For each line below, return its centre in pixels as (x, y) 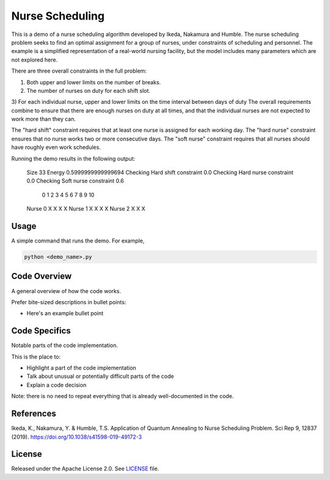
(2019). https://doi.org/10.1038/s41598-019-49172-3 (77, 437)
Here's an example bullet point (65, 313)
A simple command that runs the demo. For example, (78, 241)
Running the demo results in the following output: (73, 158)
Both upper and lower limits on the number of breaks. (94, 82)
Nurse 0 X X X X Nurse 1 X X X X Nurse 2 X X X (86, 209)
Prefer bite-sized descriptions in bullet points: (69, 302)
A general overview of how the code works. (66, 291)
